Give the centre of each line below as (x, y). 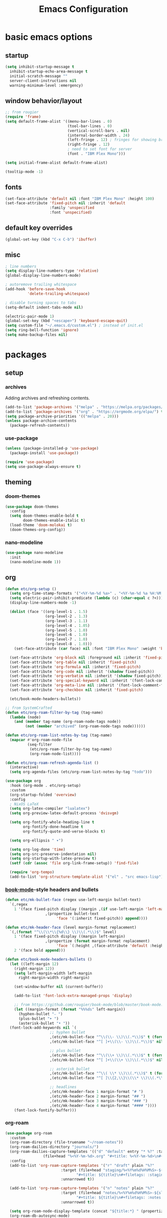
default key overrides (39, 228)
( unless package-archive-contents (41, 421)
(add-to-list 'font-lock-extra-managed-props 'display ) (73, 996)
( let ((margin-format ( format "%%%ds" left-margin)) (70, 1009)
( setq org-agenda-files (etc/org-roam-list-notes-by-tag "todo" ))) (81, 772)
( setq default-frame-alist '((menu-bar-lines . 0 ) (59, 121)
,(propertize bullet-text (72, 913)
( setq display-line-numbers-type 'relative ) (52, 271)
